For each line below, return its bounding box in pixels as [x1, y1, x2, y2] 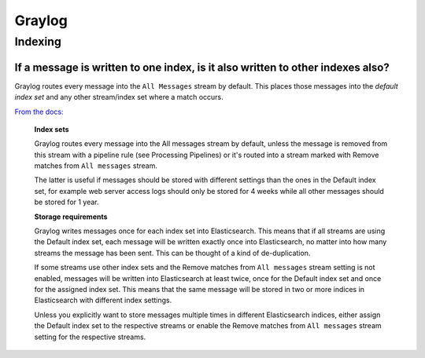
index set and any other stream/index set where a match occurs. [14, 93, 224, 102]
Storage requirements [34, 212, 108, 221]
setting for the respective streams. [34, 332, 146, 342]
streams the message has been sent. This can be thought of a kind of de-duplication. [34, 248, 311, 258]
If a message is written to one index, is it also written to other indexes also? [14, 60, 390, 74]
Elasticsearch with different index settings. [34, 295, 172, 305]
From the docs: [14, 107, 64, 116]
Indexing [14, 35, 62, 49]
